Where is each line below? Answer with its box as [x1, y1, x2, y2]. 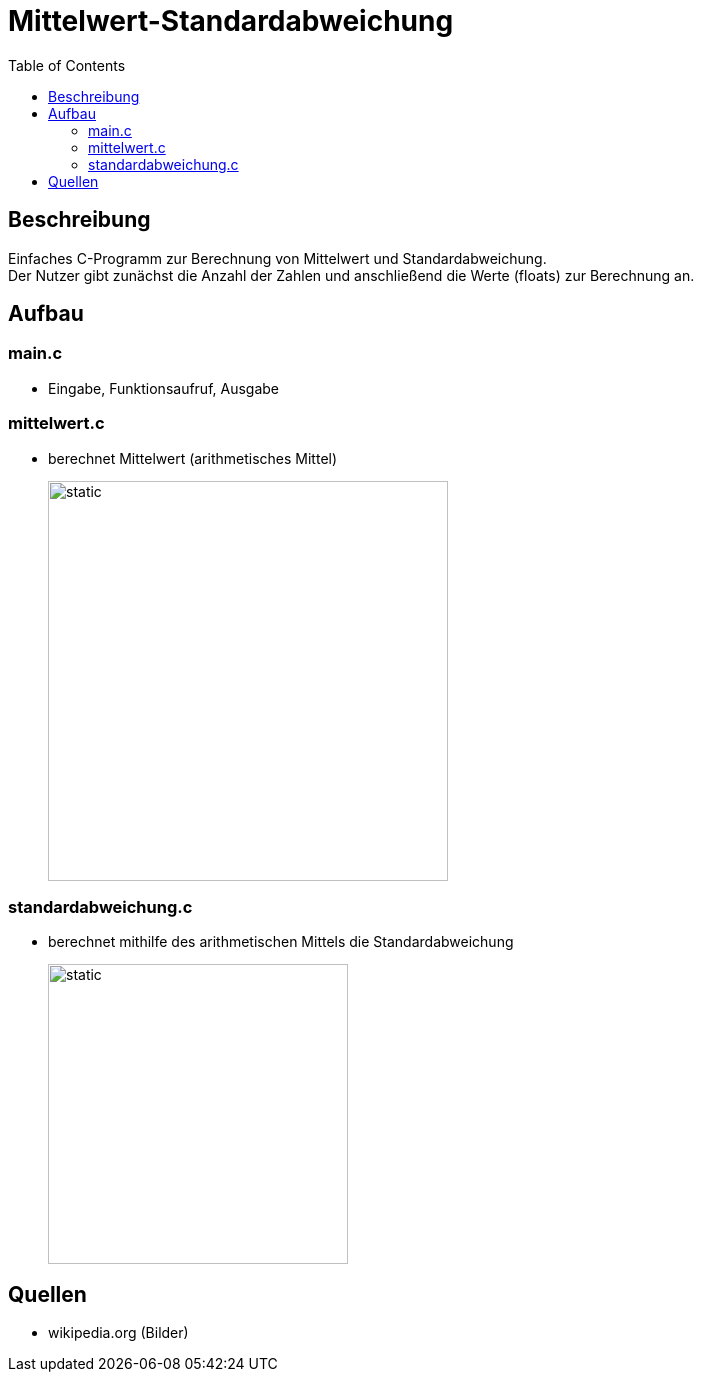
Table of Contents [8, 56, 126, 74]
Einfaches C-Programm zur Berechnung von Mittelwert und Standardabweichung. [8, 249, 547, 267]
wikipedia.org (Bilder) [48, 1324, 189, 1342]
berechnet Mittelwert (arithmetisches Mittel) [48, 449, 338, 467]
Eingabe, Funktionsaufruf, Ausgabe [48, 379, 280, 397]
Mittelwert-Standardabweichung [8, 4, 454, 38]
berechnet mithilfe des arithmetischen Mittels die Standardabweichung [48, 933, 514, 951]
